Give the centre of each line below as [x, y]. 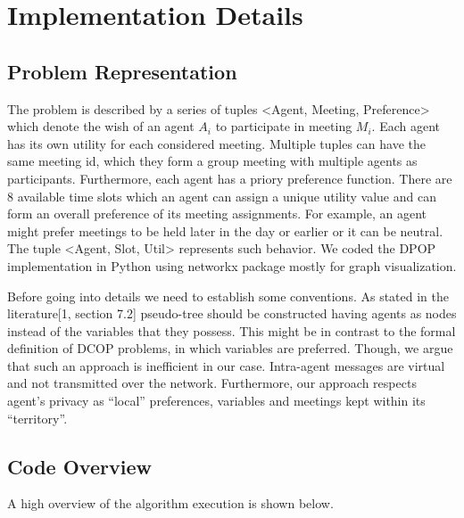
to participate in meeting [284, 126]
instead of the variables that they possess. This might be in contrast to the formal [232, 330]
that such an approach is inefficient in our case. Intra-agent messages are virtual [226, 365]
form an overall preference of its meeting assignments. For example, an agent [217, 214]
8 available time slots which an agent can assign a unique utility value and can [222, 196]
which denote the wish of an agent [101, 126]
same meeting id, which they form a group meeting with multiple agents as [212, 161]
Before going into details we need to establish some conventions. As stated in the [228, 296]
